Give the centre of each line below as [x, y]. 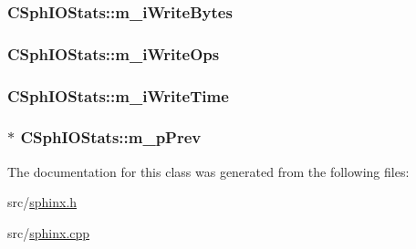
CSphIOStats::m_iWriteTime [118, 95]
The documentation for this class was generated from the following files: [208, 171]
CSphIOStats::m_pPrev [111, 137]
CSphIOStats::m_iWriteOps [114, 53]
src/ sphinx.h [42, 202]
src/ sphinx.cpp [49, 232]
